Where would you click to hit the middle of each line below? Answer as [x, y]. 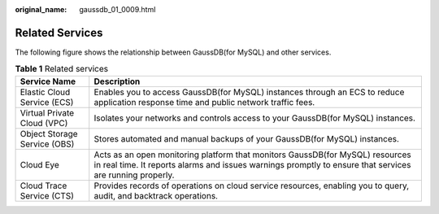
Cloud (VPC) [44, 123]
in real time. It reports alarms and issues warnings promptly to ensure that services [252, 164]
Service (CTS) [47, 195]
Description [117, 81]
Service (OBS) [47, 144]
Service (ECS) [47, 102]
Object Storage [49, 133]
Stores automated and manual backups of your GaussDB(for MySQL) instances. [247, 138]
